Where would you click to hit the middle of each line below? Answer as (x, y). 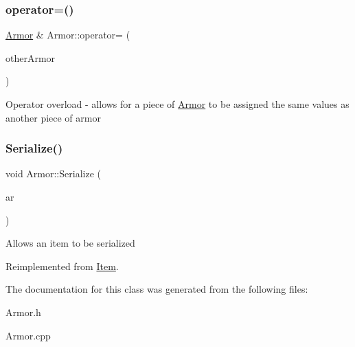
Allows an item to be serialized (70, 243)
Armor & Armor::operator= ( (68, 35)
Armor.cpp (28, 335)
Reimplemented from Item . (62, 266)
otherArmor (31, 57)
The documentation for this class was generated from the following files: (157, 289)
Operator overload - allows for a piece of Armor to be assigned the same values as (177, 104)
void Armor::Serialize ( (53, 173)
